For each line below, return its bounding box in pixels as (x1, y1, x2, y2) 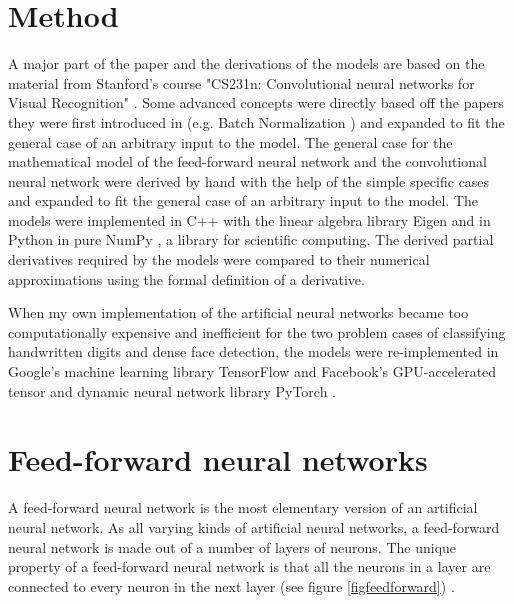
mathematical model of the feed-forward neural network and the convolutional (8, 151, 487, 172)
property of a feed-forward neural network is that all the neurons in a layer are (8, 556, 491, 577)
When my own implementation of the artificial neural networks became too (8, 302, 469, 323)
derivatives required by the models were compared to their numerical (8, 249, 430, 270)
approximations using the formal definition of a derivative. (8, 268, 365, 289)
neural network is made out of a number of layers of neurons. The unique (8, 536, 457, 557)
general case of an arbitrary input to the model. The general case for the (8, 131, 453, 152)
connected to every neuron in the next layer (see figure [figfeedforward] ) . (8, 575, 455, 596)
